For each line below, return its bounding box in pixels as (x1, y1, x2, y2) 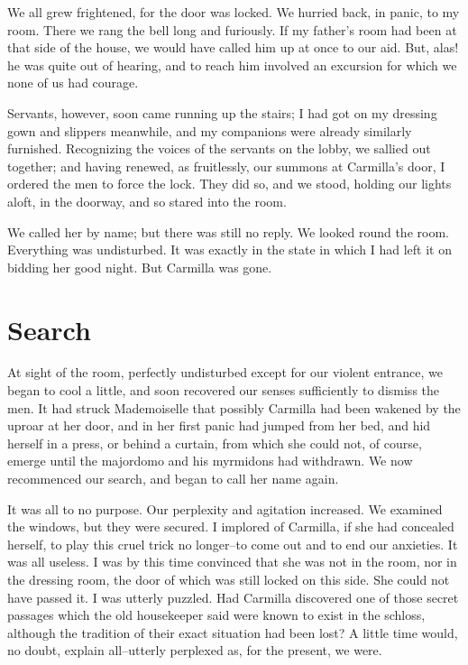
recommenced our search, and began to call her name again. (7, 469, 339, 487)
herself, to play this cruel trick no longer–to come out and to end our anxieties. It (7, 534, 458, 553)
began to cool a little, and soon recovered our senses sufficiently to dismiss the (7, 381, 440, 400)
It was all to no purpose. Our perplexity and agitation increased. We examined (7, 499, 443, 518)
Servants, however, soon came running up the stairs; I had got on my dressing (7, 103, 437, 122)
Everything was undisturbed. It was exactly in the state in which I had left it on (7, 240, 452, 259)
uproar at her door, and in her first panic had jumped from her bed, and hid (7, 416, 431, 435)
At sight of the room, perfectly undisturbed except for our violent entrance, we (7, 363, 444, 382)
